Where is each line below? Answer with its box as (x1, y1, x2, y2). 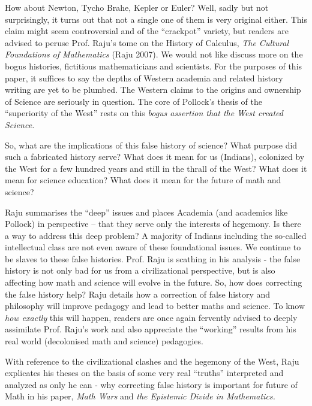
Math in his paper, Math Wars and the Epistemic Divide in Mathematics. (5, 390, 275, 402)
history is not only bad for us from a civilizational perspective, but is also (5, 264, 275, 277)
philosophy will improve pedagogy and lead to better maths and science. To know (5, 299, 305, 312)
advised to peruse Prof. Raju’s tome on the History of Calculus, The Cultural (5, 36, 289, 49)
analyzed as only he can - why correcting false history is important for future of (5, 378, 298, 390)
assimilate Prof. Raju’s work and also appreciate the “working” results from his (5, 323, 296, 335)
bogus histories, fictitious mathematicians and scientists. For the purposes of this (5, 59, 302, 72)
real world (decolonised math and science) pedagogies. (5, 335, 203, 347)
